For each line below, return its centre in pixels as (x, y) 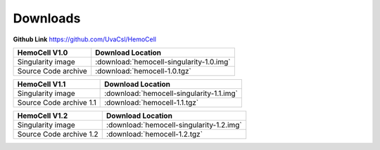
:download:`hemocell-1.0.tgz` (143, 71)
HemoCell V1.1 (42, 84)
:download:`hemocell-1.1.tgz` (152, 102)
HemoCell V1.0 (43, 53)
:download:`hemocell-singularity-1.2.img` (174, 125)
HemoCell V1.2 (43, 116)
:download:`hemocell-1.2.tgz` (154, 134)
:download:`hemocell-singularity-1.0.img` (163, 62)
